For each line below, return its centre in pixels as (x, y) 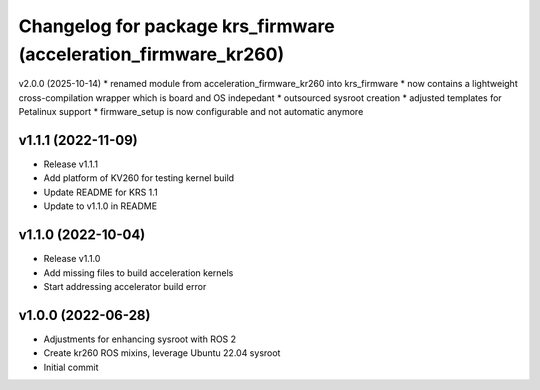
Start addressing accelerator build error (125, 286)
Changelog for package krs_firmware (176, 26)
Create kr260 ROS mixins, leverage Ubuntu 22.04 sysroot (162, 353)
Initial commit (71, 367)
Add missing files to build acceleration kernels (138, 272)
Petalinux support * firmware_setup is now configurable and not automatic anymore (191, 112)
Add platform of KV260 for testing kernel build (139, 178)
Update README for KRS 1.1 (101, 192)
